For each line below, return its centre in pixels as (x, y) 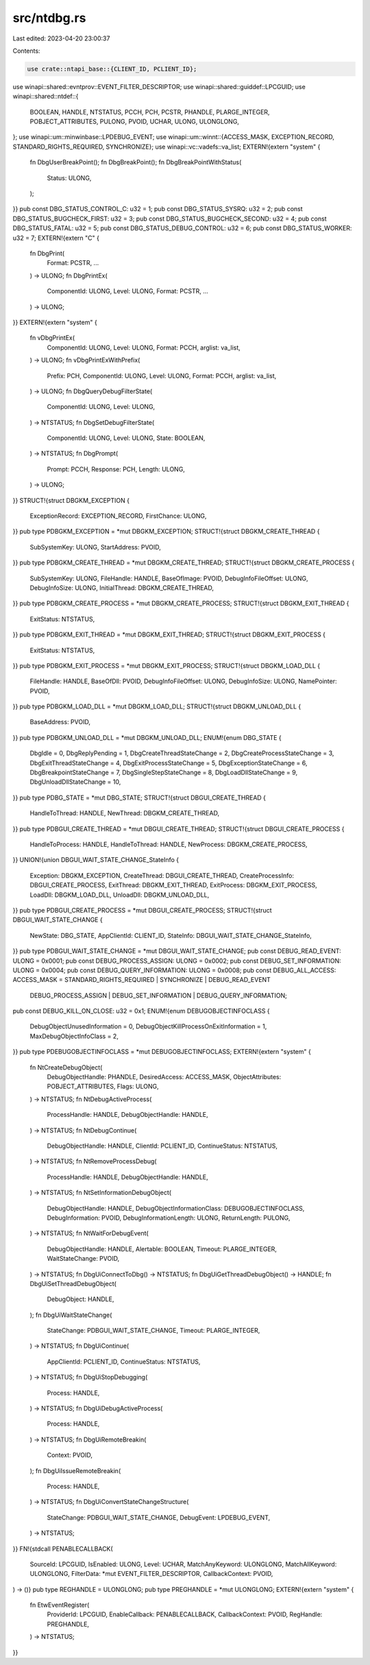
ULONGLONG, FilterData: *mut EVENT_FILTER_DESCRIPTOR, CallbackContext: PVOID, (151, 1574)
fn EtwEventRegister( (60, 1605)
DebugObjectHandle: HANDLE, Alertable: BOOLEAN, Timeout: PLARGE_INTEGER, (162, 1249)
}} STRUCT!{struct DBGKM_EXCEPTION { (71, 500)
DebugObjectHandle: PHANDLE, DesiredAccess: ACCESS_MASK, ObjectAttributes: (164, 1077)
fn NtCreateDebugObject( (66, 1067)
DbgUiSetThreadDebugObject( (73, 1283)
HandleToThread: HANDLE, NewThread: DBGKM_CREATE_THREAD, (124, 813)
